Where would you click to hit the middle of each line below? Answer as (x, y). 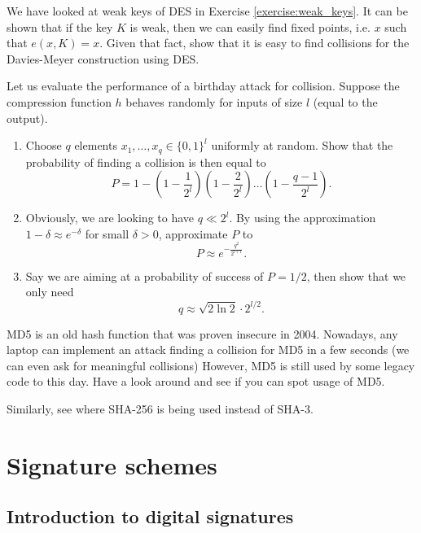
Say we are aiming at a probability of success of (145, 275)
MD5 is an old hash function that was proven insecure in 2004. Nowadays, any (202, 333)
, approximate (193, 233)
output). (27, 118)
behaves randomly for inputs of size (214, 101)
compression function (59, 101)
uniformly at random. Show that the (302, 145)
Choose (44, 145)
